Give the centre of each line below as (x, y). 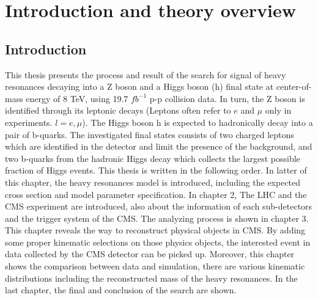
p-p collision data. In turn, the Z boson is (227, 98)
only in (278, 110)
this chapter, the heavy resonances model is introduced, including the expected (153, 182)
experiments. (29, 122)
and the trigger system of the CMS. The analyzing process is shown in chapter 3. (157, 218)
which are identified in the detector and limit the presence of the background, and (159, 146)
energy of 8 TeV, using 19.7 (77, 98)
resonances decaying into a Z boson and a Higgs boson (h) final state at (139, 86)
